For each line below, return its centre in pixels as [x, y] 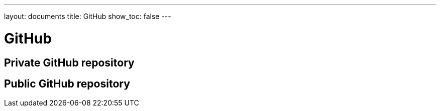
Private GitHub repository [69, 62]
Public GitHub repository [67, 83]
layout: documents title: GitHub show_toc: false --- [88, 16]
